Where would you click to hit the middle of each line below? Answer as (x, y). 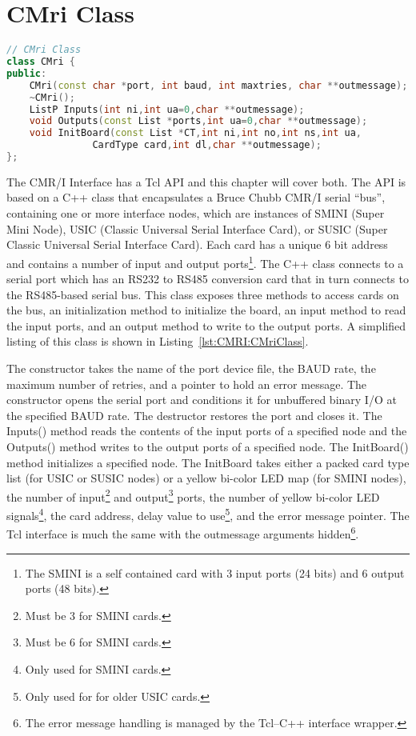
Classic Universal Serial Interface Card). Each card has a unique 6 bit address (197, 244)
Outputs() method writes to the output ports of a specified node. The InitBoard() (208, 447)
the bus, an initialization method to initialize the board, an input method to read (206, 310)
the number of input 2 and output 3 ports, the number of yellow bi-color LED (193, 495)
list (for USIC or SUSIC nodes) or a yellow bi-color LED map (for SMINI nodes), (206, 478)
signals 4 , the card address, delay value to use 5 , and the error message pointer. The (208, 514)
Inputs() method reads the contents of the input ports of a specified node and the (207, 431)
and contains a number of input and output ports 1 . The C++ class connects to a (205, 262)
